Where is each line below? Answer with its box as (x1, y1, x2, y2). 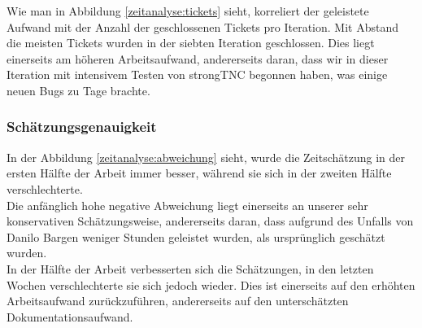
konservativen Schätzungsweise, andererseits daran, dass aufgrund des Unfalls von (7, 212, 414, 230)
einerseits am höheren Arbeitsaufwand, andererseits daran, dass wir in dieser (7, 50, 389, 67)
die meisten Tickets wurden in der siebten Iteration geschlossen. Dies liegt (7, 34, 375, 51)
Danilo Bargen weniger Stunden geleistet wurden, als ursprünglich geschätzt (7, 228, 385, 245)
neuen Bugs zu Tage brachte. (7, 81, 150, 98)
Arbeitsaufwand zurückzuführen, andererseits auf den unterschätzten (7, 292, 349, 309)
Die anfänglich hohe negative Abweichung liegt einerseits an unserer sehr (7, 196, 368, 213)
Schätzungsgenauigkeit (7, 116, 157, 137)
